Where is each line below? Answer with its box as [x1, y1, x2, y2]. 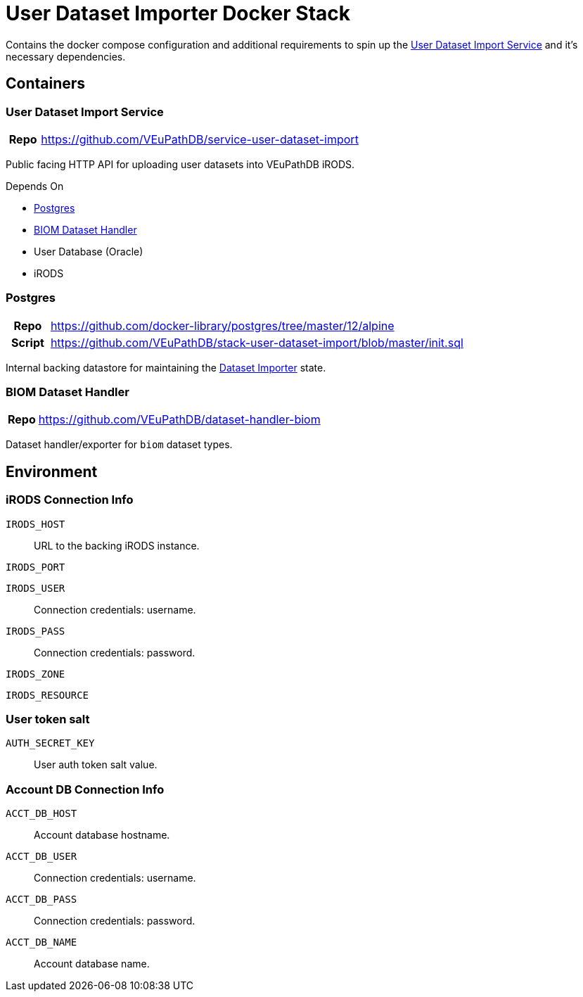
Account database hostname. [34, 829, 170, 842]
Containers [6, 75, 86, 93]
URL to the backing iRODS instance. [34, 539, 200, 552]
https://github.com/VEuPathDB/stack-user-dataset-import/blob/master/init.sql [50, 335, 463, 350]
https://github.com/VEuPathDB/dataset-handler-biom [38, 412, 321, 427]
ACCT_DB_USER [6, 851, 77, 863]
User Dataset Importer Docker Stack [6, 1, 351, 25]
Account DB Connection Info [6, 782, 165, 796]
